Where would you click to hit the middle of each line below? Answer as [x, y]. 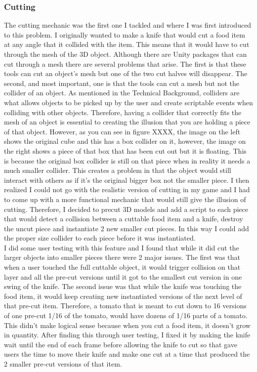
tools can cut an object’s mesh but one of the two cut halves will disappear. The [126, 73]
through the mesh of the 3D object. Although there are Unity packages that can [126, 54]
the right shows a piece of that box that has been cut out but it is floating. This [125, 150]
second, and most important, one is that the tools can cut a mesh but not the [122, 83]
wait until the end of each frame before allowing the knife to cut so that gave [121, 344]
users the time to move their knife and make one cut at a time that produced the [127, 354]
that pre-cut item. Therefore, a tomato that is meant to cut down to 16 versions [125, 306]
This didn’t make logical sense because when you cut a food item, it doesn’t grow [127, 325]
